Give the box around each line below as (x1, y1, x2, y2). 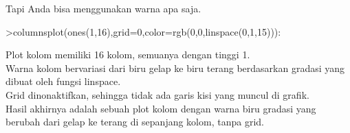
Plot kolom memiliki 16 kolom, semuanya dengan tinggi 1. (6, 47, 250, 62)
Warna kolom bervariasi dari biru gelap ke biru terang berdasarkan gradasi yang (6, 60, 345, 75)
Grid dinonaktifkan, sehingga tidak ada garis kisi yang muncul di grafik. (6, 87, 309, 101)
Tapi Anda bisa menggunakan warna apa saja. (6, 1, 201, 15)
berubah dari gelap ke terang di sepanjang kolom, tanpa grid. (6, 114, 264, 129)
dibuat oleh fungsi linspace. (6, 74, 121, 88)
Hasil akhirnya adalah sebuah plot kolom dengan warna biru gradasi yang (6, 101, 316, 115)
